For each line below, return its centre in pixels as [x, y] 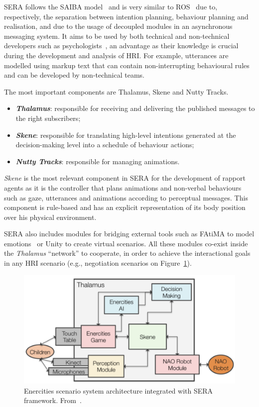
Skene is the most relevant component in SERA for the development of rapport [125, 178]
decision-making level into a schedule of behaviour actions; [105, 145]
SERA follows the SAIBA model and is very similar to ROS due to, [111, 6]
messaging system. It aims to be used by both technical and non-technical [117, 36]
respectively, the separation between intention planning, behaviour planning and [126, 16]
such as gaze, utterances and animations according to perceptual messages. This [126, 197]
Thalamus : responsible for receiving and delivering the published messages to [135, 108]
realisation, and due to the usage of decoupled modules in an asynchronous [118, 26]
